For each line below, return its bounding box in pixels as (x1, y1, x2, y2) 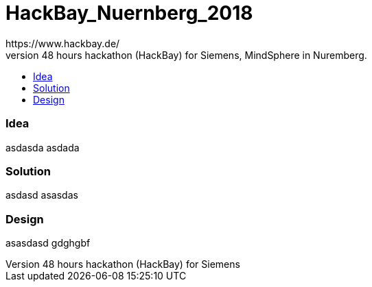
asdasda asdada (5, 141, 80, 153)
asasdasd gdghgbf (5, 237, 91, 249)
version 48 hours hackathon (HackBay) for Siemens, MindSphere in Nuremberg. (5, 49, 367, 61)
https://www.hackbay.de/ (5, 37, 120, 49)
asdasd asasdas (5, 189, 78, 201)
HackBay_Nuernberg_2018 (5, 1, 253, 25)
